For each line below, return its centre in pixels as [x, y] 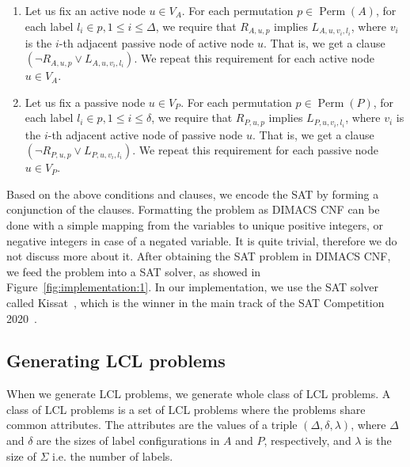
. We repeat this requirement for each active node [254, 58]
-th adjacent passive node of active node [156, 42]
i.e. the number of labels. [113, 456]
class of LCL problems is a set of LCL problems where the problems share [186, 409]
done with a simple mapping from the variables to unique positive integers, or [195, 224]
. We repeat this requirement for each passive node [255, 150]
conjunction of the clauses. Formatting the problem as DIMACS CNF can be [193, 209]
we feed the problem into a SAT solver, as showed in [134, 271]
